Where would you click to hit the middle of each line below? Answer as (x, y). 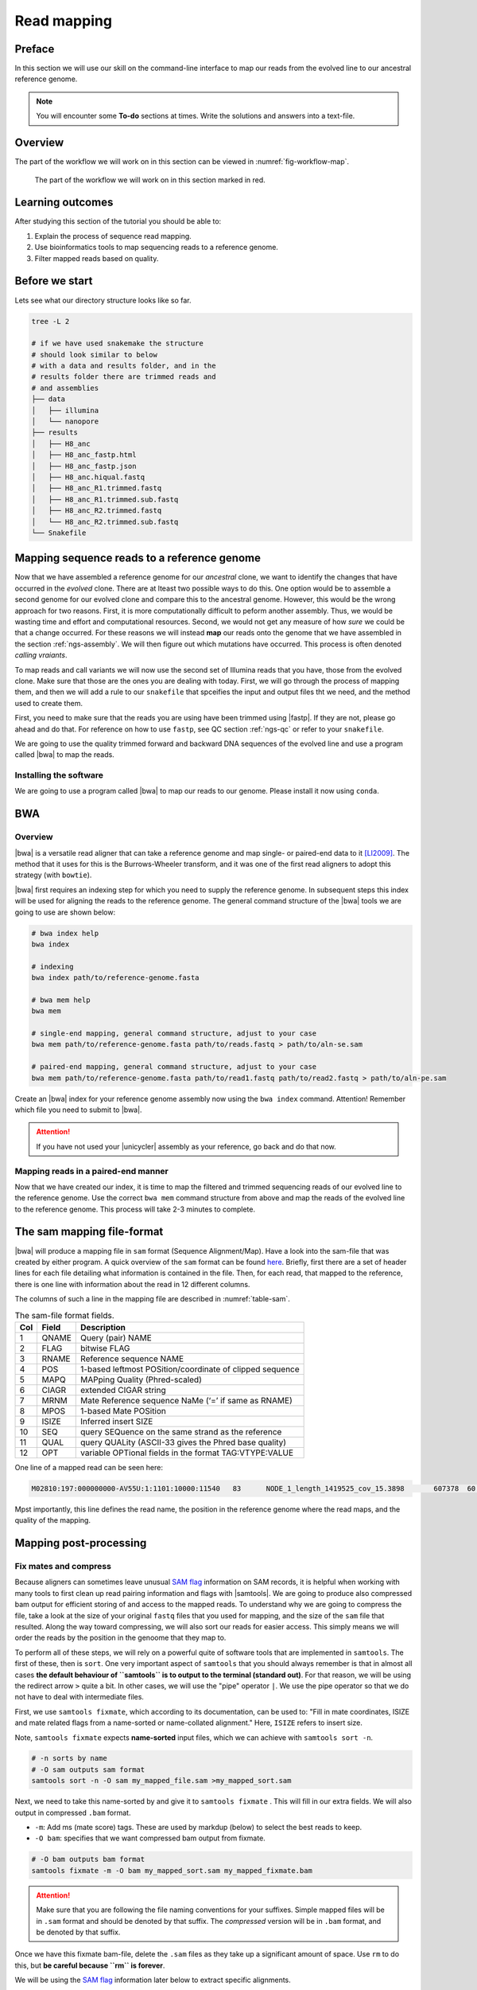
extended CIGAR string (123, 1390)
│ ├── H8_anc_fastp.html (84, 455)
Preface (35, 49)
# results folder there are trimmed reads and (124, 377)
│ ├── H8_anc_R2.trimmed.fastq (97, 511)
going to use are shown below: (65, 912)
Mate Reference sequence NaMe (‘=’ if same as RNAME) (187, 1400)
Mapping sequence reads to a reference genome (138, 558)
